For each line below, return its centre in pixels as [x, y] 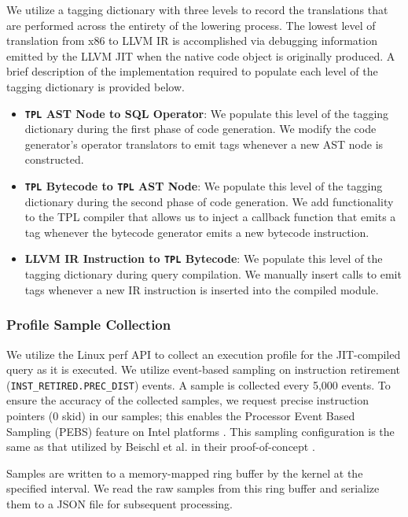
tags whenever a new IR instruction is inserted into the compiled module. [202, 289]
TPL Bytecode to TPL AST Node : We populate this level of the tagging [204, 186]
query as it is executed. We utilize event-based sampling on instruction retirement [204, 369]
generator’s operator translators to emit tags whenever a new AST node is [204, 144]
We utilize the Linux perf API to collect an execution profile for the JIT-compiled [204, 354]
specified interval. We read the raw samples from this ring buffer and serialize [193, 488]
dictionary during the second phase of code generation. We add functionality [209, 201]
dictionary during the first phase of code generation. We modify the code [200, 129]
